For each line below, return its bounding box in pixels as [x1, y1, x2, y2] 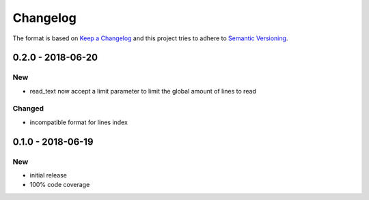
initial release [29, 171, 68, 179]
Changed [12, 104, 44, 113]
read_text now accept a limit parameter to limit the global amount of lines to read [29, 87, 256, 95]
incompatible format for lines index [29, 118, 128, 126]
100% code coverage [29, 181, 90, 189]
